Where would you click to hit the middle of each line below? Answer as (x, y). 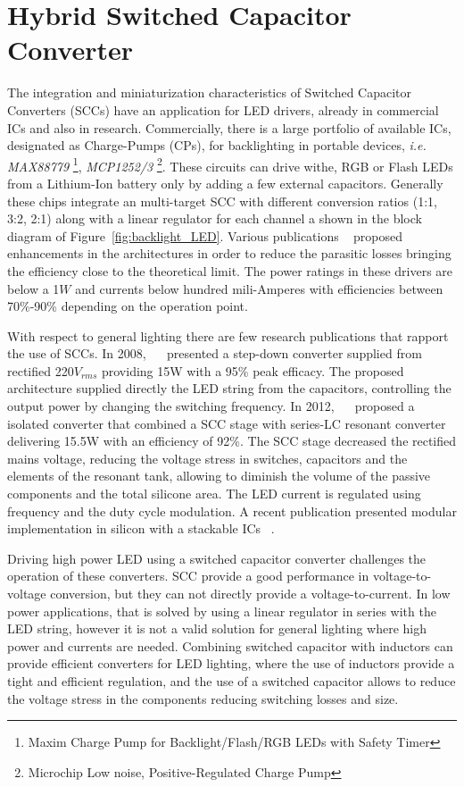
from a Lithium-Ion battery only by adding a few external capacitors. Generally (225, 183)
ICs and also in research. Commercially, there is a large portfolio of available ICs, (229, 127)
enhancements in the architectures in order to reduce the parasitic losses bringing (229, 253)
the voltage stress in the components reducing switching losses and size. (203, 698)
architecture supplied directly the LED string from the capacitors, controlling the (229, 388)
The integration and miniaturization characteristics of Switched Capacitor (210, 92)
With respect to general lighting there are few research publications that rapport (228, 335)
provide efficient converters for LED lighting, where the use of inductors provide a (231, 663)
